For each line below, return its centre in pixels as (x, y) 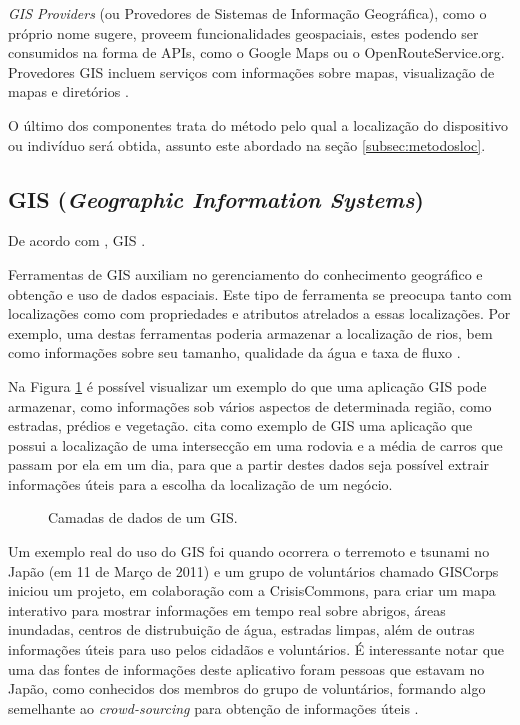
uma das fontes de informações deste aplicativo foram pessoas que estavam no (246, 668)
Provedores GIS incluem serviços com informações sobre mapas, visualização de (251, 71)
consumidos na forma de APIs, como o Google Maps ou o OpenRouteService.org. (256, 52)
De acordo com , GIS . (77, 240)
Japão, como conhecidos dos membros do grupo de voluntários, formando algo (247, 688)
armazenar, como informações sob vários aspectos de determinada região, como (250, 405)
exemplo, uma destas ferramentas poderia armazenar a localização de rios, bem (250, 332)
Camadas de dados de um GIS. (143, 517)
